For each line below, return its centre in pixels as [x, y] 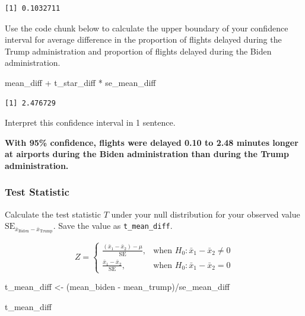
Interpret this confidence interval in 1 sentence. [90, 122]
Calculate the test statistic [53, 214]
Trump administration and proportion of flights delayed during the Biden [138, 51]
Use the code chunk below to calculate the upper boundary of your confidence [147, 28]
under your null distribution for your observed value [206, 214]
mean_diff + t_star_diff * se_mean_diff [80, 82]
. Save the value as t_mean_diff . [113, 226]
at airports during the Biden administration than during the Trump [147, 154]
